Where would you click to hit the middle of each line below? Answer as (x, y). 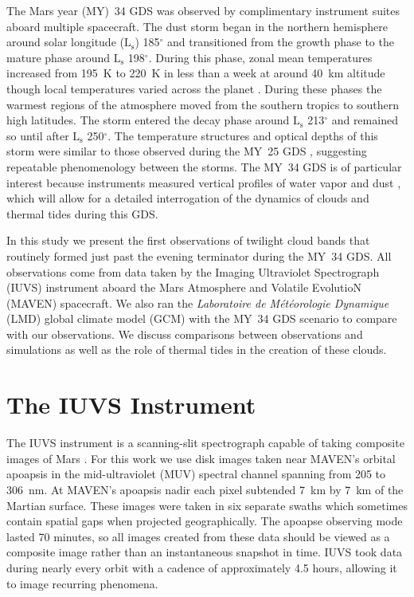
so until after (38, 135)
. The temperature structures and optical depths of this (243, 135)
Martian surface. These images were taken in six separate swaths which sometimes (207, 505)
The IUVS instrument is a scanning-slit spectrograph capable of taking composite (205, 443)
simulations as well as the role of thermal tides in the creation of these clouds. (197, 350)
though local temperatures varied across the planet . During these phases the (194, 88)
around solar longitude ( (65, 42)
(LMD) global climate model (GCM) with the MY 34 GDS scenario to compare (202, 318)
